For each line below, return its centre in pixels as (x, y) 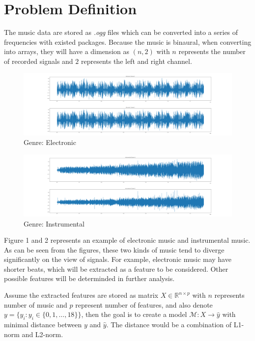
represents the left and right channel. (136, 61)
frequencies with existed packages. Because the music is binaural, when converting (128, 42)
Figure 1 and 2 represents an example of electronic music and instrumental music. (127, 240)
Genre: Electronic (50, 142)
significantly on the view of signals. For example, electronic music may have (118, 259)
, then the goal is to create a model (134, 314)
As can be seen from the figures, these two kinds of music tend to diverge (114, 249)
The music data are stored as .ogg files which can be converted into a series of (121, 32)
